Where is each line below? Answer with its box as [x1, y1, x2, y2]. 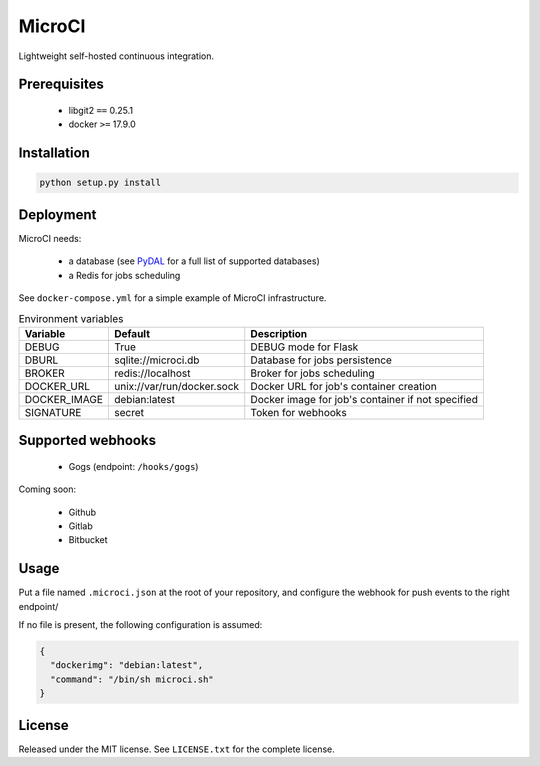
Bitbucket [68, 534, 109, 546]
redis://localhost [113, 366, 191, 380]
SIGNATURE [24, 405, 82, 419]
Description [250, 326, 308, 340]
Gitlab [68, 520, 94, 532]
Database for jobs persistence [250, 353, 392, 367]
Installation [18, 145, 90, 162]
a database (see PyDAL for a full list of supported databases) [68, 255, 320, 267]
